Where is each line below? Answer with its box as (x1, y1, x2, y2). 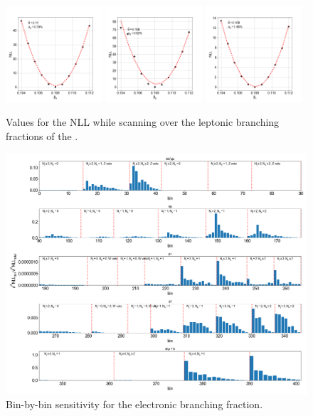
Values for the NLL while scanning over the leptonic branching (6, 114, 280, 129)
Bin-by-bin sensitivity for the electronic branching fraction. (6, 397, 263, 412)
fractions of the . (6, 128, 78, 143)
